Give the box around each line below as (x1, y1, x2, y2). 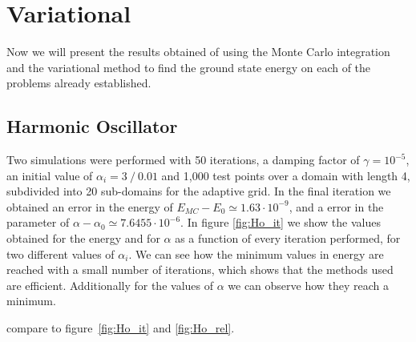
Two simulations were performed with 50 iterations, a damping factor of (6, 151, 360, 168)
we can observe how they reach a (228, 276, 390, 293)
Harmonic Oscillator (6, 114, 178, 139)
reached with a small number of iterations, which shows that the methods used (6, 261, 394, 278)
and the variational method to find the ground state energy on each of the (6, 58, 371, 75)
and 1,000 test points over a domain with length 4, (161, 167, 410, 183)
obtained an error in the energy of (6, 198, 173, 215)
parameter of (6, 214, 70, 231)
